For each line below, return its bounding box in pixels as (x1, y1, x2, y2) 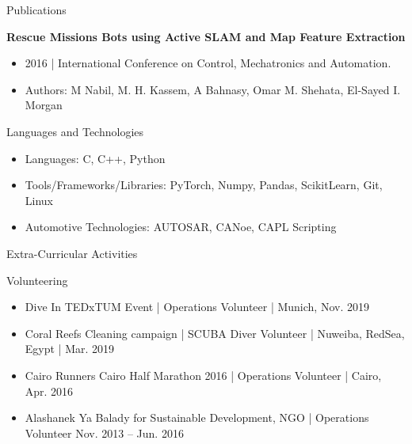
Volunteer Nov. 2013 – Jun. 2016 (25, 424, 184, 441)
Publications (6, 2, 67, 17)
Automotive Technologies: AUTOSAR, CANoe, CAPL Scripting (25, 218, 337, 235)
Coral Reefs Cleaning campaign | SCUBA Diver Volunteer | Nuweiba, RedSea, (25, 324, 405, 341)
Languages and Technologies (6, 123, 144, 139)
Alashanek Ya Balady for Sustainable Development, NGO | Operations (25, 409, 369, 426)
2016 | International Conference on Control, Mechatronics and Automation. (25, 55, 391, 71)
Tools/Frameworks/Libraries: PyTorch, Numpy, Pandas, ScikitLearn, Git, (25, 176, 383, 193)
